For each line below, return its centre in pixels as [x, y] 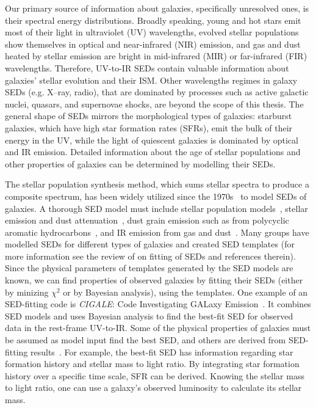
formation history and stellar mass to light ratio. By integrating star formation [152, 364]
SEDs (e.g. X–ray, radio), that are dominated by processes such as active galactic [157, 92]
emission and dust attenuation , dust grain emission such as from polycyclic [147, 220]
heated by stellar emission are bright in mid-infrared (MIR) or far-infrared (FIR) [156, 56]
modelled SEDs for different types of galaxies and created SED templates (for [150, 244]
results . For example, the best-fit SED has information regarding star [162, 352]
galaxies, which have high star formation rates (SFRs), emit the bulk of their [149, 127]
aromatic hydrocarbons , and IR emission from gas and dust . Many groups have [157, 232]
